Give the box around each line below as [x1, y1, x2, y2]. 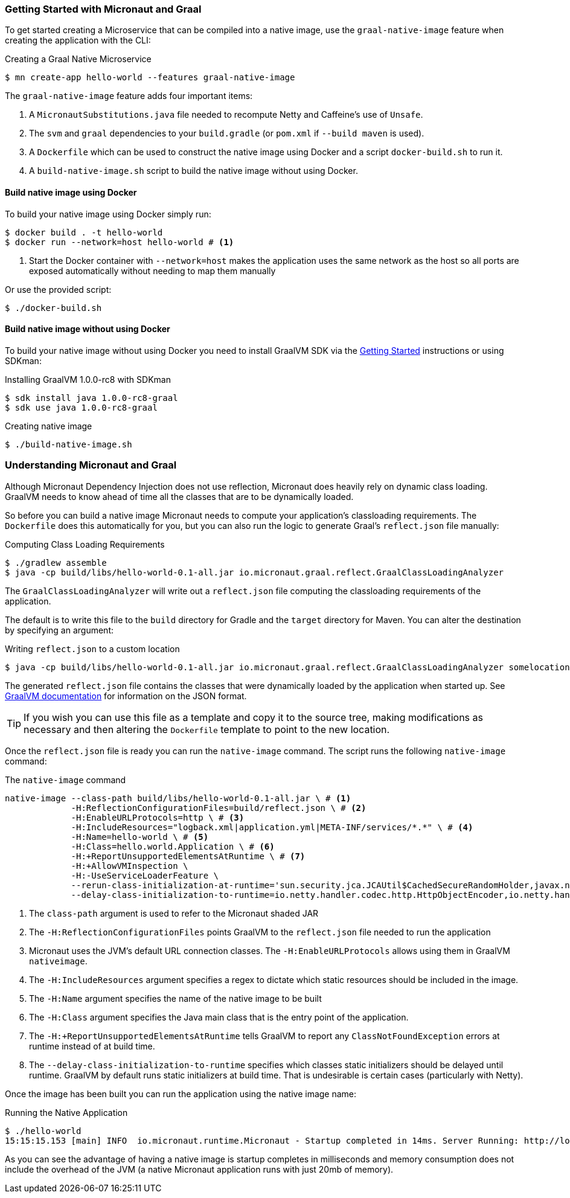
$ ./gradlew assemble [5, 557, 107, 568]
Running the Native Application [5, 1107, 128, 1118]
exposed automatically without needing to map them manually [29, 265, 276, 276]
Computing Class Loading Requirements [5, 539, 165, 549]
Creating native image [5, 420, 92, 431]
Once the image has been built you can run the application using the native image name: [5, 1088, 357, 1099]
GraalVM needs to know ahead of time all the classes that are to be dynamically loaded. [5, 491, 354, 502]
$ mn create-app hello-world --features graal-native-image [5, 72, 295, 83]
